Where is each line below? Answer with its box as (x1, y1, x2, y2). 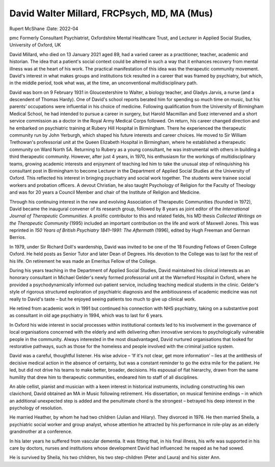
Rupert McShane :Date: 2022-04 (9, 26, 78, 32)
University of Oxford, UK (9, 42, 61, 48)
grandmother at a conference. (9, 429, 72, 435)
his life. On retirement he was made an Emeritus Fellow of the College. (9, 258, 157, 264)
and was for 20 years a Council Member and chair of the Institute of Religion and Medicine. (9, 189, 201, 195)
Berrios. (9, 234, 26, 240)
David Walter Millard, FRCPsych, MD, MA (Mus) (9, 8, 213, 19)
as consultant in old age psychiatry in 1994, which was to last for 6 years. (9, 312, 163, 318)
